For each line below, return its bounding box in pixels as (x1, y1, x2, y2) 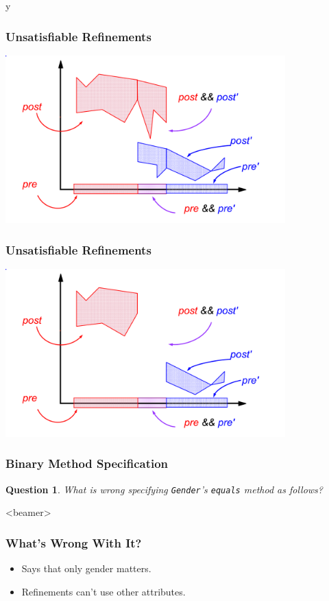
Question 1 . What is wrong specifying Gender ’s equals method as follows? (5, 482, 323, 496)
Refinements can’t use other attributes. (21, 584, 186, 598)
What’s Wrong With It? (5, 534, 142, 551)
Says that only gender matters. (21, 561, 151, 576)
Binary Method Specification (5, 455, 169, 472)
